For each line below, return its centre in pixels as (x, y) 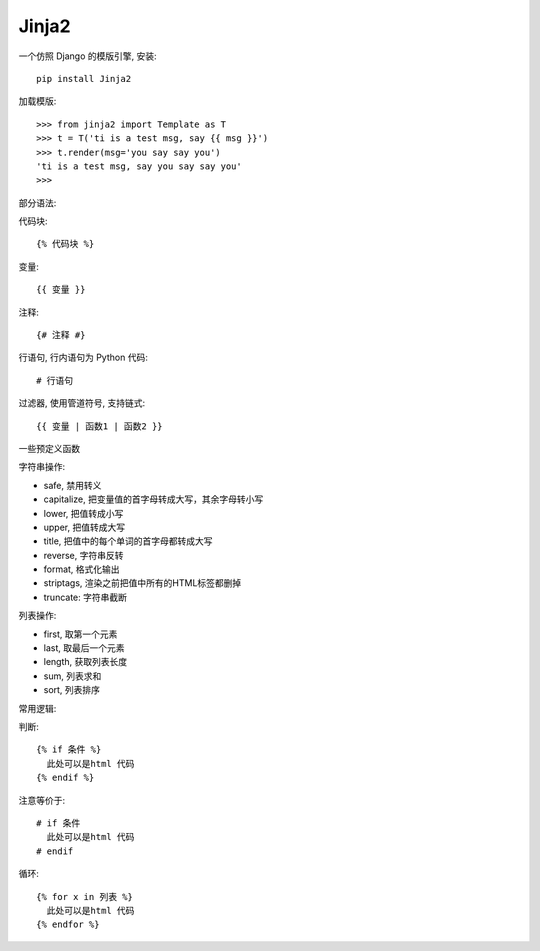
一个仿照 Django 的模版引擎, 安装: (87, 56)
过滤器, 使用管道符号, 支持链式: (81, 403)
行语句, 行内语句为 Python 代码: (83, 357)
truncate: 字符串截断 (85, 597)
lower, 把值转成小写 (83, 513)
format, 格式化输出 (81, 569)
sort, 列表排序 (71, 690)
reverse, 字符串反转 (83, 555)
